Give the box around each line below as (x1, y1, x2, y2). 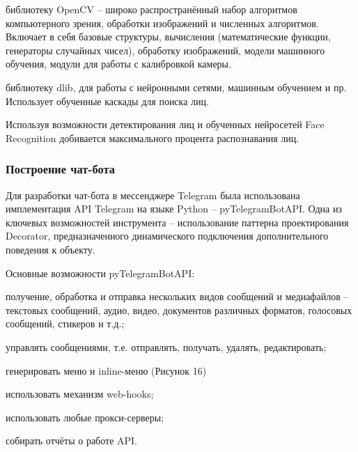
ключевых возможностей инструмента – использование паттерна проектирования (6, 215, 349, 229)
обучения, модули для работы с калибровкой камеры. (6, 56, 231, 71)
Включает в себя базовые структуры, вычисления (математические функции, (6, 29, 331, 44)
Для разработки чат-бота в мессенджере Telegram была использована (6, 187, 300, 202)
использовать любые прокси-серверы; (6, 410, 164, 424)
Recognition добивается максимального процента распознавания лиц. (6, 130, 299, 145)
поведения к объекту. (6, 242, 95, 256)
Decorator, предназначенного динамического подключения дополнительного (6, 228, 329, 243)
